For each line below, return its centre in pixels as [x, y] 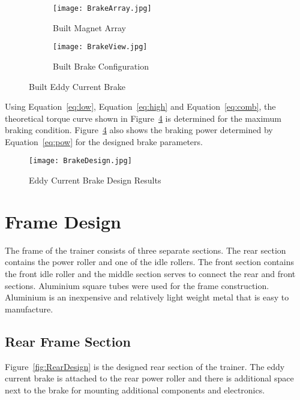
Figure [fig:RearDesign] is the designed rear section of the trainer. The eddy [145, 366]
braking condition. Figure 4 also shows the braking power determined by [139, 130]
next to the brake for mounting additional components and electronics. [135, 390]
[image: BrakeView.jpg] [100, 47]
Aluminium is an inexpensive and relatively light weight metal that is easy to [147, 297]
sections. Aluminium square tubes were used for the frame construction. [137, 285]
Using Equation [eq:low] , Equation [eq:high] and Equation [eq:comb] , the [140, 106]
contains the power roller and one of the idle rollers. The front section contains [149, 262]
